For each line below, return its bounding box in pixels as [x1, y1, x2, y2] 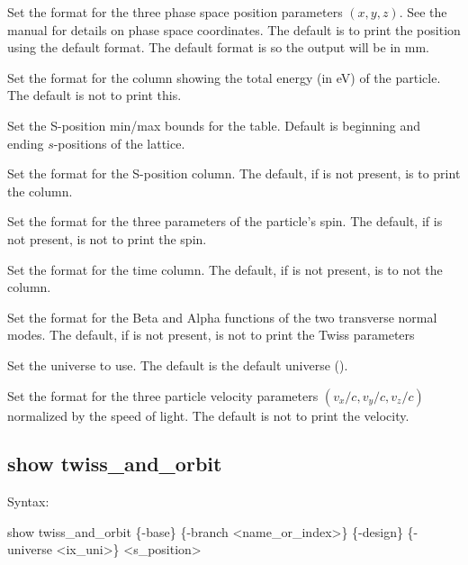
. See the [399, 3, 447, 21]
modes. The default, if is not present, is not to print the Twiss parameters [7, 325, 415, 344]
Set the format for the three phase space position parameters [7, 3, 343, 21]
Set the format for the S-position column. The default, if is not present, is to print [7, 164, 461, 183]
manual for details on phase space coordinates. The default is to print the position [7, 20, 461, 39]
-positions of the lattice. [53, 133, 185, 152]
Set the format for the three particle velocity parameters [7, 386, 319, 405]
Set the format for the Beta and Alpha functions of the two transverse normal [7, 307, 437, 326]
